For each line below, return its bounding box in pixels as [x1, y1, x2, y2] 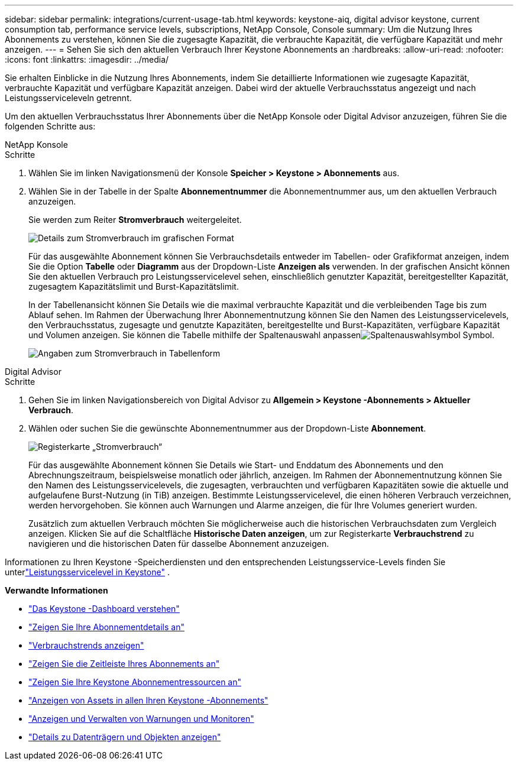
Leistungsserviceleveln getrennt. [5, 93, 132, 103]
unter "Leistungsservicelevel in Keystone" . [5, 567, 170, 577]
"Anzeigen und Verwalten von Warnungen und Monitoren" [28, 714, 254, 724]
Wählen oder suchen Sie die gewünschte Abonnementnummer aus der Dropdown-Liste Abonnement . [28, 423, 426, 433]
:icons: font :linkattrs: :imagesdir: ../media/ [5, 54, 169, 64]
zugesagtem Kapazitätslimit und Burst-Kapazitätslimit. [28, 281, 239, 291]
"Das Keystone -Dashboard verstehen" [28, 604, 180, 614]
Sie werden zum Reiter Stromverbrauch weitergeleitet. [28, 215, 242, 225]
